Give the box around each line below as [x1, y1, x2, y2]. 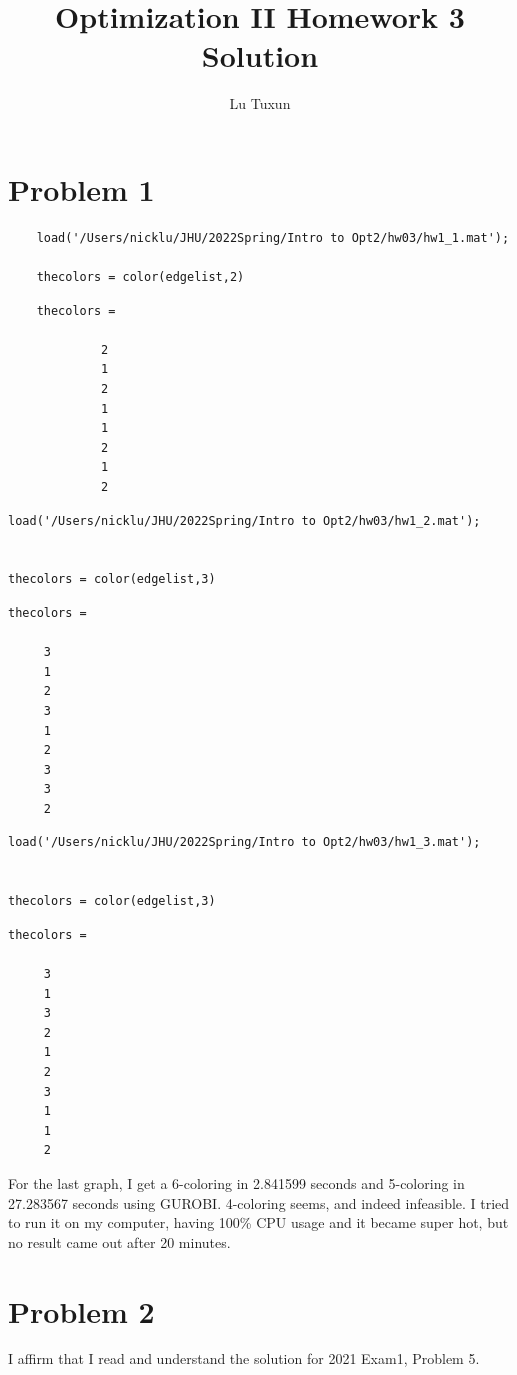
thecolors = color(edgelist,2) [36, 270, 245, 285]
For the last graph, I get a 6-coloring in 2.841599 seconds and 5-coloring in [8, 1172, 465, 1193]
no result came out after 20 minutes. [8, 1231, 231, 1252]
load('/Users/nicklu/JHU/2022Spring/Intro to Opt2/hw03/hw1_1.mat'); [36, 230, 510, 245]
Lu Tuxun [229, 93, 291, 114]
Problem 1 [8, 168, 155, 209]
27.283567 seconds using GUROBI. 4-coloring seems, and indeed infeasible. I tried [8, 1192, 510, 1213]
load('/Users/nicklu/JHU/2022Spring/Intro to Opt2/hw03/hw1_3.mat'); [8, 835, 481, 850]
